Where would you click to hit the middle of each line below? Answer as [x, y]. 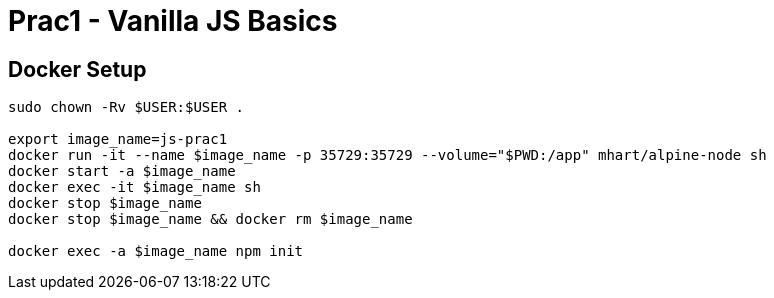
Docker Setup [77, 69]
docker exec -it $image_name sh [134, 187]
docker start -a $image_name [122, 171]
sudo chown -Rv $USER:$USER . [126, 107]
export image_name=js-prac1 [118, 139]
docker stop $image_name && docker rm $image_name [210, 219]
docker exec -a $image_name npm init [156, 251]
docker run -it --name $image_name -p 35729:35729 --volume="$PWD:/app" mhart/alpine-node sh [387, 155]
